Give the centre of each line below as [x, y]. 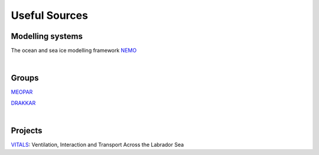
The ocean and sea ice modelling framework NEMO [74, 51]
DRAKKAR [23, 103]
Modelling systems [47, 36]
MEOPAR [22, 92]
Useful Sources [50, 15]
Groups [25, 78]
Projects [27, 131]
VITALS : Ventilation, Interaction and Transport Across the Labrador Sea [97, 145]
